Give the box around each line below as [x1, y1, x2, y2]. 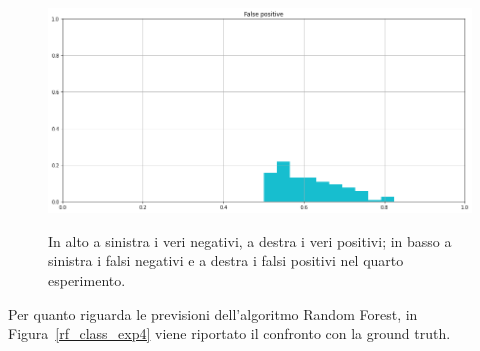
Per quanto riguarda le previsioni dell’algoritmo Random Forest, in [8, 303, 418, 324]
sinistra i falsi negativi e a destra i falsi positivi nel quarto [48, 250, 404, 271]
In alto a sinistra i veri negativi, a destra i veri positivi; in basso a [48, 230, 452, 251]
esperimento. [48, 270, 126, 291]
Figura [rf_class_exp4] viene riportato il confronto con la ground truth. [8, 323, 451, 344]
